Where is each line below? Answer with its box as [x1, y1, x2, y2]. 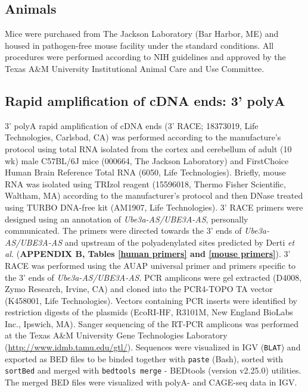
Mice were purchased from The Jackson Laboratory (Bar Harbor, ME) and [5, 27, 279, 40]
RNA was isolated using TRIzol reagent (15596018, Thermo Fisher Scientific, [5, 177, 286, 190]
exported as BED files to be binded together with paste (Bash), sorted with [5, 352, 284, 365]
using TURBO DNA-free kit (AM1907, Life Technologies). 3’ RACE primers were [5, 200, 303, 213]
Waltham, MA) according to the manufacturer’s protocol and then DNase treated [5, 189, 303, 202]
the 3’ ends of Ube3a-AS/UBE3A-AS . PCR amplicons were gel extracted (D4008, [5, 271, 302, 283]
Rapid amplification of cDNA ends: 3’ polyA [5, 91, 285, 109]
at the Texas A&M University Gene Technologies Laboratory [5, 329, 228, 341]
